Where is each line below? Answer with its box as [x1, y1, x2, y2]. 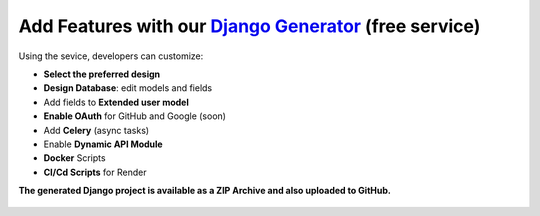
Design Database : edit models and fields [43, 82, 213, 94]
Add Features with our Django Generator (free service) [18, 15, 481, 37]
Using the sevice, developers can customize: [18, 50, 204, 62]
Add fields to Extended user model [43, 96, 189, 108]
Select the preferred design [43, 68, 160, 80]
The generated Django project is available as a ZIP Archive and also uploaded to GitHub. [18, 185, 392, 197]
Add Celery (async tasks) [43, 124, 150, 136]
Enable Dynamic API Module [43, 138, 164, 150]
